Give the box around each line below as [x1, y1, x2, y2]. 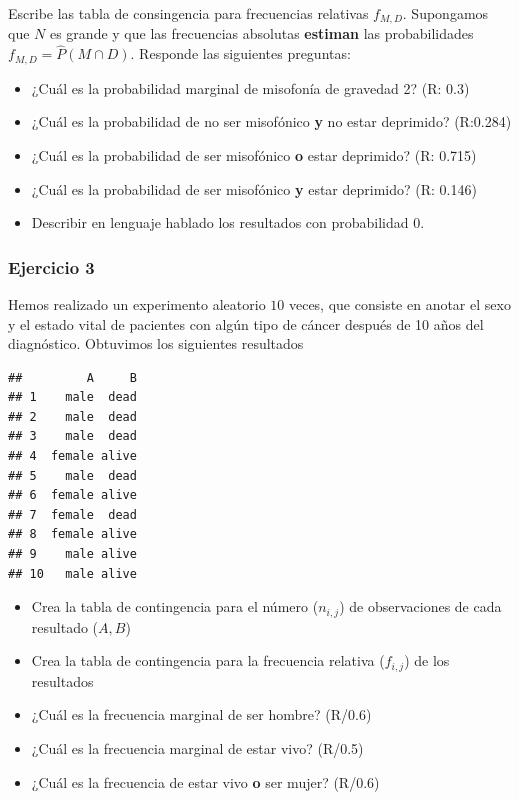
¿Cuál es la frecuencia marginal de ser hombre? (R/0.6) [31, 704, 372, 725]
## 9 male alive [8, 547, 137, 562]
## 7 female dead [8, 507, 137, 522]
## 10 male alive [8, 566, 137, 581]
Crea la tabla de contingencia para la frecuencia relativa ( [31, 650, 385, 671]
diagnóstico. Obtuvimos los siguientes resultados [8, 333, 304, 354]
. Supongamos [402, 3, 489, 23]
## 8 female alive [8, 527, 137, 542]
